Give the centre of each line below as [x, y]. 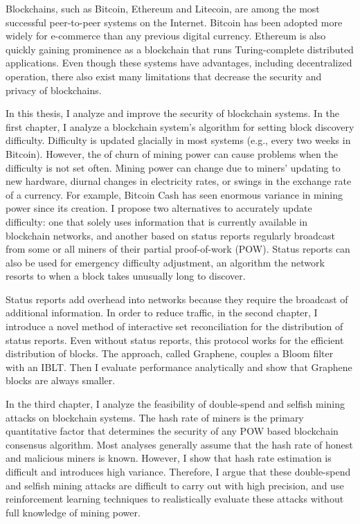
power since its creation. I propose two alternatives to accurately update [159, 208]
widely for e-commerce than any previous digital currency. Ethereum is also [166, 36]
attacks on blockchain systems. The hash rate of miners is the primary [155, 417]
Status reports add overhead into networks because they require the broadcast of [177, 299]
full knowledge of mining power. [73, 512]
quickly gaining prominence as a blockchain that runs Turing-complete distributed [180, 49]
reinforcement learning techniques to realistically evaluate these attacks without [175, 499]
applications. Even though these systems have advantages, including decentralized [179, 63]
